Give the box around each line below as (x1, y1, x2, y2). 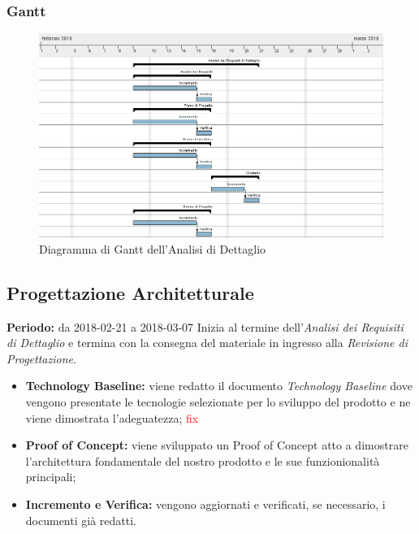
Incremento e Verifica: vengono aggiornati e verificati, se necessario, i (25, 495, 386, 512)
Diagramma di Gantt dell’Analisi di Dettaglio (39, 240, 266, 257)
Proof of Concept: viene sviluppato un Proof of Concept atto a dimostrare (25, 436, 408, 454)
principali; (25, 468, 76, 485)
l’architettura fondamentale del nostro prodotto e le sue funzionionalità (25, 452, 380, 469)
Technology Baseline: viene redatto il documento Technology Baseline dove (25, 377, 413, 394)
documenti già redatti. (25, 511, 136, 528)
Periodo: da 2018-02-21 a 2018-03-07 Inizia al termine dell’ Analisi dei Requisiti (6, 318, 404, 335)
